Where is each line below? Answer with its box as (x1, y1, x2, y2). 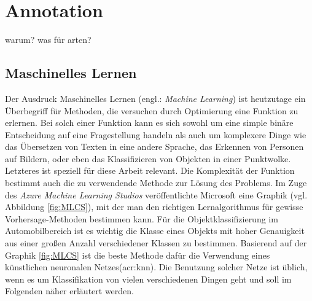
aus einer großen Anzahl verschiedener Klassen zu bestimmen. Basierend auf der (5, 237, 307, 249)
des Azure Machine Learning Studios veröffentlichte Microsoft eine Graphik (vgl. (5, 188, 308, 201)
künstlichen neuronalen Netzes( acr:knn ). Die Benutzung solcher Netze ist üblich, (5, 260, 308, 273)
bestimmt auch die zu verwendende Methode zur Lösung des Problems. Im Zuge (5, 176, 307, 189)
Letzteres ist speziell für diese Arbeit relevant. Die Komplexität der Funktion (5, 164, 295, 177)
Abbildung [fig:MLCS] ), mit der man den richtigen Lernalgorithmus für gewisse (5, 200, 303, 213)
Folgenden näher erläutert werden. (5, 284, 134, 297)
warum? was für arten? (5, 33, 92, 46)
